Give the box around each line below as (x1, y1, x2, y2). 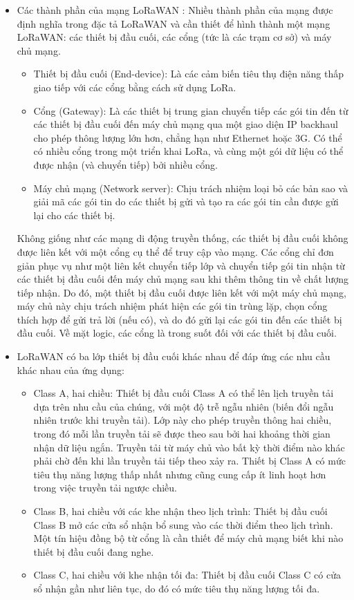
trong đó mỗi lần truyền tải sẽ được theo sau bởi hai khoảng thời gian (33, 426, 330, 441)
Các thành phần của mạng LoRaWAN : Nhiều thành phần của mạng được (17, 3, 333, 17)
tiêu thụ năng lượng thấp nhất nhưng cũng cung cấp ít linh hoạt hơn (33, 467, 326, 481)
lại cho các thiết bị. (33, 207, 115, 222)
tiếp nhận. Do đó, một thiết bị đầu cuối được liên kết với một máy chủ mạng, (17, 285, 346, 299)
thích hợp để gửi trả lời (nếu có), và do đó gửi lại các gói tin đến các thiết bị (17, 312, 342, 326)
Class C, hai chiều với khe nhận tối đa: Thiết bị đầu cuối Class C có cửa (33, 568, 341, 582)
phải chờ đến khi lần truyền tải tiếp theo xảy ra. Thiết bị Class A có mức (33, 453, 346, 468)
